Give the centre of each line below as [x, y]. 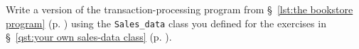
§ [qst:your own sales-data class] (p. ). [89, 37]
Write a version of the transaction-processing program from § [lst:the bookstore [179, 9]
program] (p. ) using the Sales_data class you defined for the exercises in [166, 23]
